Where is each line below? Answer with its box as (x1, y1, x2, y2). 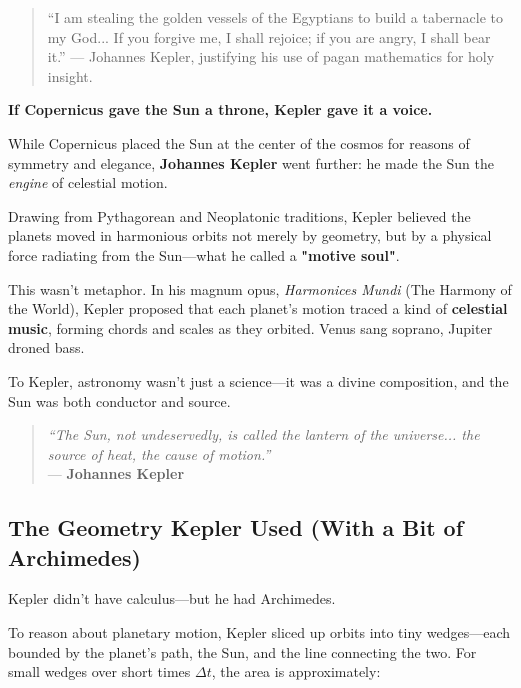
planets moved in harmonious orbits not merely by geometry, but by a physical (8, 225, 492, 246)
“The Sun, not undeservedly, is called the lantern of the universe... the (47, 424, 480, 445)
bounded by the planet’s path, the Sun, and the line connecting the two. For (8, 641, 477, 662)
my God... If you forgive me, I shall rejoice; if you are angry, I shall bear (47, 26, 491, 47)
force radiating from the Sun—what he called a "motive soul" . (8, 244, 400, 265)
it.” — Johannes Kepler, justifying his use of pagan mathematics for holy (47, 46, 495, 67)
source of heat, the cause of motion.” (47, 443, 271, 464)
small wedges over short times (8, 661, 191, 682)
